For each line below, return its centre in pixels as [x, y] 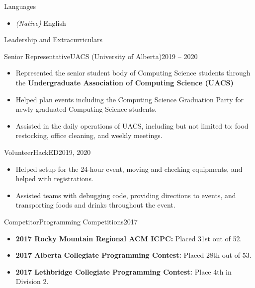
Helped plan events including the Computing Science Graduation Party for [130, 99]
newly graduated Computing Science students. [86, 109]
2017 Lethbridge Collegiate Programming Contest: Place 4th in [124, 271]
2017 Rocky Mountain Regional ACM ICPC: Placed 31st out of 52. [129, 238]
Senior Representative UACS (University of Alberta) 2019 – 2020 [101, 56]
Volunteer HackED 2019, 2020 [47, 152]
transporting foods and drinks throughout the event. [95, 205]
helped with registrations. [54, 179]
